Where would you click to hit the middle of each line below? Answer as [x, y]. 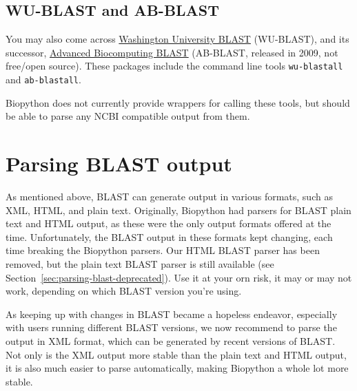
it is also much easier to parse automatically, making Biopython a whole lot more [177, 368]
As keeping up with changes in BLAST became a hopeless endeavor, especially [172, 314]
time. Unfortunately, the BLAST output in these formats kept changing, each [169, 236]
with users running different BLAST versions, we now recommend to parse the [171, 327]
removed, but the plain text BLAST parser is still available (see [140, 263]
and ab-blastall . [43, 80]
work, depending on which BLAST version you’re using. [124, 291]
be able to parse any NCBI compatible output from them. [128, 116]
